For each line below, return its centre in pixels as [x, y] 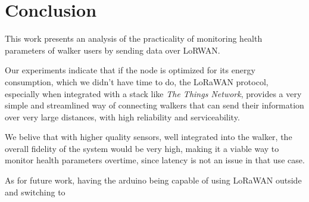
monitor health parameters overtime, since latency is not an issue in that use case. [155, 160]
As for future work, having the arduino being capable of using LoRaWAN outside [153, 180]
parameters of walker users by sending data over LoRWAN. [113, 50]
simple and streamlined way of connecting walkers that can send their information [154, 105]
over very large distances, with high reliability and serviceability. [122, 116]
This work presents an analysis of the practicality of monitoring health [134, 38]
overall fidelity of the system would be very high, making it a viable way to [142, 148]
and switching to [35, 192]
